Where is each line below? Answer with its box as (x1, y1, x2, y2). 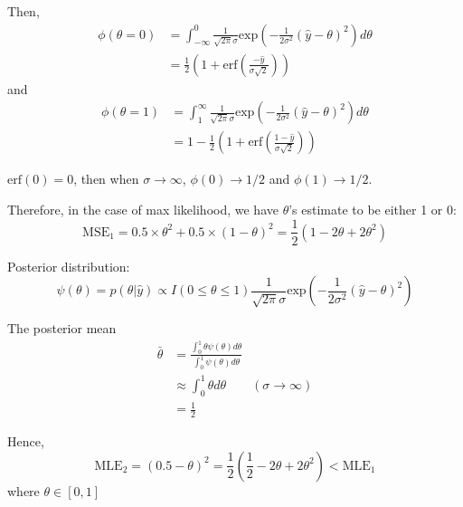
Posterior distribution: (7, 256, 130, 275)
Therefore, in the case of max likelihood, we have (7, 199, 279, 218)
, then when (73, 169, 139, 188)
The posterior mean (7, 319, 117, 338)
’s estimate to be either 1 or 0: (288, 199, 457, 218)
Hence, (7, 432, 44, 451)
